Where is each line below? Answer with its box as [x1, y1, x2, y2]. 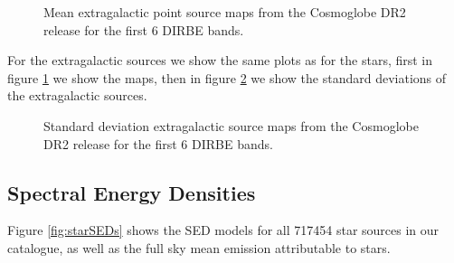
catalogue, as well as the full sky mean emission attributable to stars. [7, 238, 391, 257]
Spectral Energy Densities [7, 178, 256, 206]
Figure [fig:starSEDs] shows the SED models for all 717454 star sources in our [7, 221, 440, 240]
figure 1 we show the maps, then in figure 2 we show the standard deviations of [7, 68, 447, 87]
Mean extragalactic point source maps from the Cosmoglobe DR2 [43, 3, 406, 21]
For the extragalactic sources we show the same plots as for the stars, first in [7, 51, 433, 70]
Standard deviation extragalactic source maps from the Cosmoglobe [43, 116, 419, 135]
